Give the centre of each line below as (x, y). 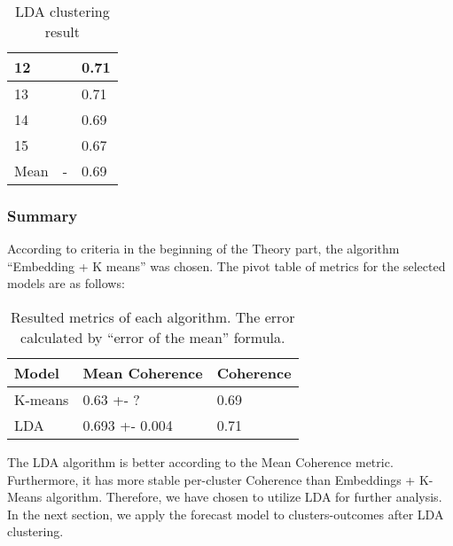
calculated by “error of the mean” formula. (153, 337)
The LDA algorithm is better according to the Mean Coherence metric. (200, 462)
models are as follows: (66, 283)
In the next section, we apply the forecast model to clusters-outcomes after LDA (226, 514)
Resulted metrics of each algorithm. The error (153, 317)
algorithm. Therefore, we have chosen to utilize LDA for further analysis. (244, 497)
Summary (43, 215)
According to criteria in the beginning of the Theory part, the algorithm (203, 249)
